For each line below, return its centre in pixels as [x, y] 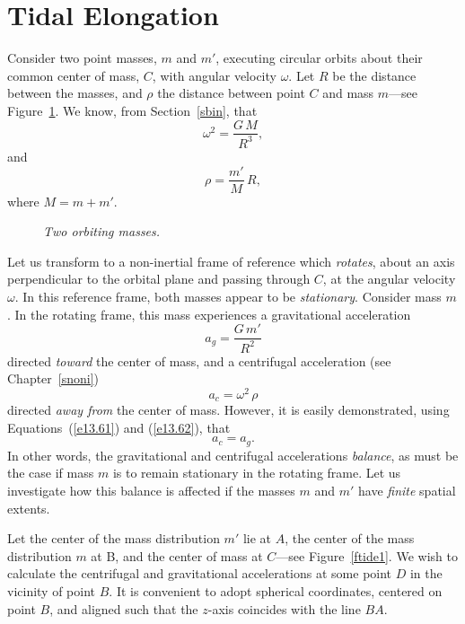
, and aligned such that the [124, 608]
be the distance [374, 75]
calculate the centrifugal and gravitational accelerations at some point [200, 573]
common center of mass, [74, 75]
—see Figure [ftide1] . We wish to [367, 555]
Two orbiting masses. [102, 231]
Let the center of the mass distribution [114, 538]
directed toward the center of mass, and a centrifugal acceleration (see [199, 360]
